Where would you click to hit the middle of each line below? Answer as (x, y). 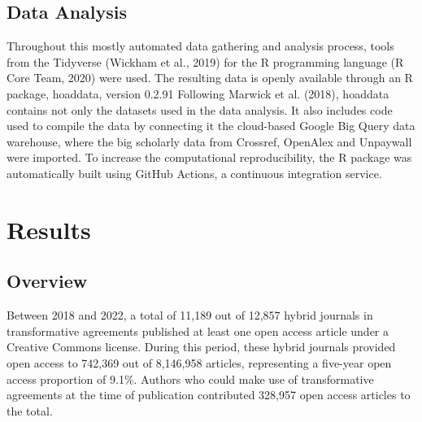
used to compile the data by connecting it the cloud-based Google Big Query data (211, 126)
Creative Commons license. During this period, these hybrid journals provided (201, 347)
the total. (30, 410)
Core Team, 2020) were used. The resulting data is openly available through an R (210, 78)
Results (49, 229)
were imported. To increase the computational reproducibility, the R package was (209, 157)
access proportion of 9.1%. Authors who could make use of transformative (190, 378)
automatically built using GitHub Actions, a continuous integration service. (194, 173)
